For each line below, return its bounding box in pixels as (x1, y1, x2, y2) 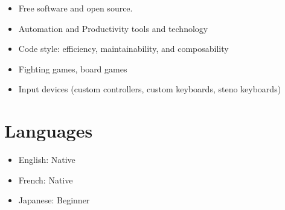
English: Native (18, 153, 75, 166)
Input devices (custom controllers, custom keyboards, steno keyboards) (18, 83, 281, 95)
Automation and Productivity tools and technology (18, 22, 208, 34)
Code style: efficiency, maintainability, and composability (18, 42, 229, 55)
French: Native (18, 173, 73, 186)
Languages (4, 118, 93, 143)
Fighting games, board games (18, 62, 127, 75)
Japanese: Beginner (18, 194, 90, 206)
